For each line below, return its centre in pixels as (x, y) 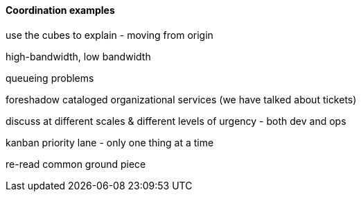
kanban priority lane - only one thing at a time (110, 142)
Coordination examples (60, 10)
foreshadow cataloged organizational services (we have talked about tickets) (181, 99)
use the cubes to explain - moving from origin (109, 35)
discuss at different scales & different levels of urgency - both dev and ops (176, 121)
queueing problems (50, 78)
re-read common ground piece (76, 164)
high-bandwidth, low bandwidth (78, 56)
